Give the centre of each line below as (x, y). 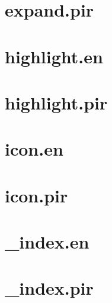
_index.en (47, 242)
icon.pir (36, 195)
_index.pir (49, 288)
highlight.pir (56, 102)
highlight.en (54, 56)
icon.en (34, 149)
